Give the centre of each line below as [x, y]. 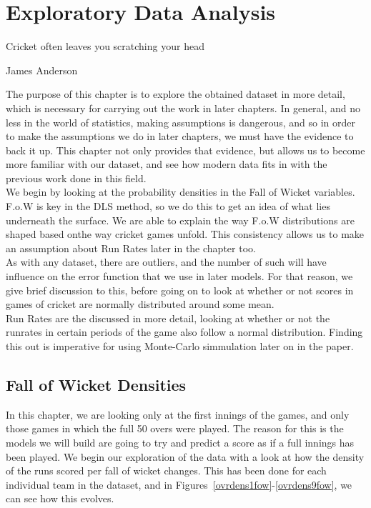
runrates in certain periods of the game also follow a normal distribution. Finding [184, 332]
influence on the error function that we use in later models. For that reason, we [179, 276]
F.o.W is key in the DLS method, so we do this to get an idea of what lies [168, 206]
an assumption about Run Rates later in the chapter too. [131, 248]
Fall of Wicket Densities [96, 384]
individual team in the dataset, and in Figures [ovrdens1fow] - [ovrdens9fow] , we [179, 484]
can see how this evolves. [60, 498]
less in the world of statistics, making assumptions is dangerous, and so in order [181, 122]
